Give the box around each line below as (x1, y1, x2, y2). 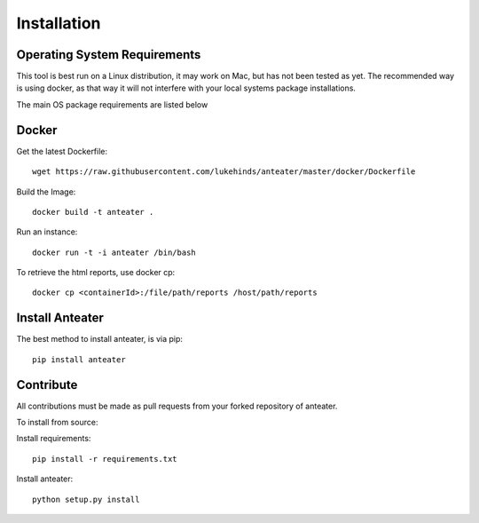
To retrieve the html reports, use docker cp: (16, 267, 176, 278)
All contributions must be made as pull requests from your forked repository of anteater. (16, 400, 338, 411)
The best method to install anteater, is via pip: (16, 334, 184, 345)
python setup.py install (32, 494, 140, 504)
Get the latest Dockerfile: (16, 146, 108, 156)
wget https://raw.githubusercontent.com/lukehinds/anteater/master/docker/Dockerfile (32, 167, 416, 177)
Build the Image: (16, 186, 76, 197)
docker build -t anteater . (32, 207, 154, 217)
